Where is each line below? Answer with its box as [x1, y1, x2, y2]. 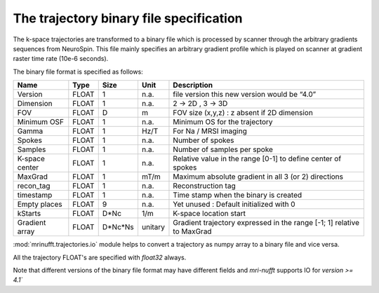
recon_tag [17, 181, 51, 191]
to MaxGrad [173, 226, 212, 236]
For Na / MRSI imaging [173, 126, 247, 136]
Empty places [17, 200, 62, 210]
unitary [141, 222, 165, 232]
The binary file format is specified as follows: [13, 67, 143, 76]
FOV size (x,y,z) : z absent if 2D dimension [173, 108, 314, 118]
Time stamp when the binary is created [173, 190, 302, 200]
